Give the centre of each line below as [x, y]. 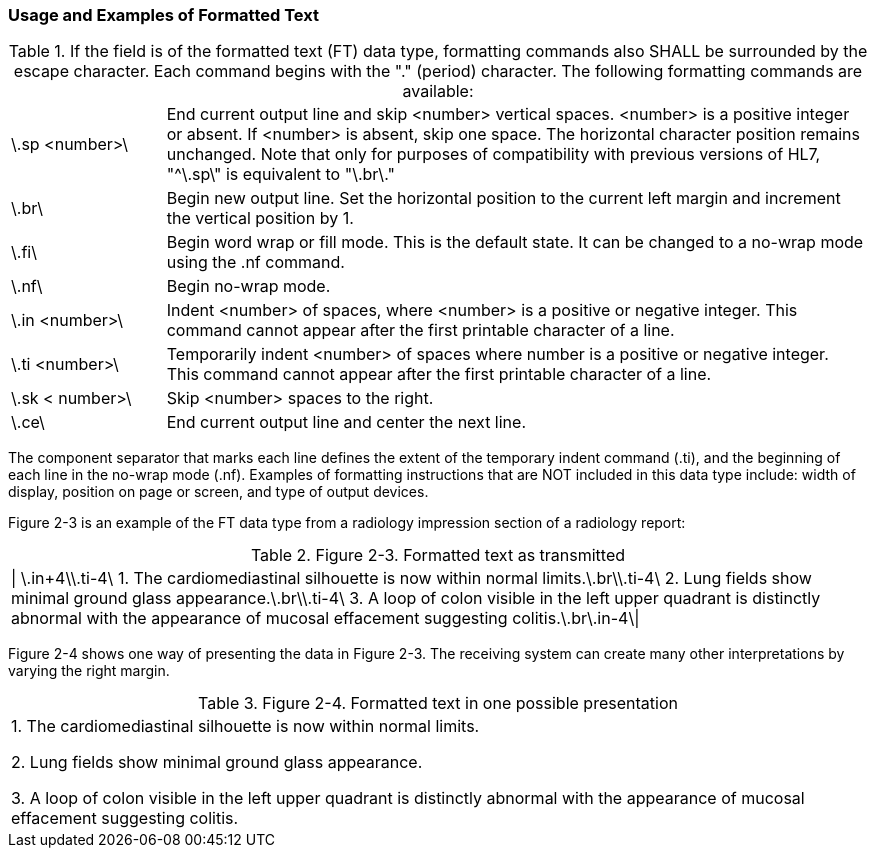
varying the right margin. [89, 671]
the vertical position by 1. [260, 218]
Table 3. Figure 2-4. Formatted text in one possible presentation [438, 703]
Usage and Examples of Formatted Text [163, 15]
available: [438, 91]
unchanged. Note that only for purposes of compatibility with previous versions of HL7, [493, 154]
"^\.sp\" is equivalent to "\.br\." [280, 174]
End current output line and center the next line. [346, 422]
